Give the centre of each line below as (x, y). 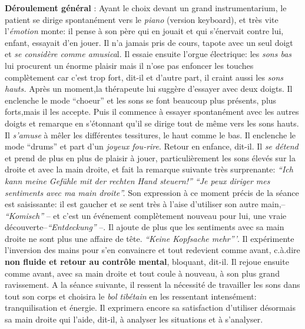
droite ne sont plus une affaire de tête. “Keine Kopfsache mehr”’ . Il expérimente (150, 238)
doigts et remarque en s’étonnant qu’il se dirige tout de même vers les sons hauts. (152, 123)
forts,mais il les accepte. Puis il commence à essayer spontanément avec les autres (152, 112)
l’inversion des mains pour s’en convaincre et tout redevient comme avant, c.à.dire (152, 250)
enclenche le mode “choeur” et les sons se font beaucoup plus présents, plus (141, 100)
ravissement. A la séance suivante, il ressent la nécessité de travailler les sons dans (152, 285)
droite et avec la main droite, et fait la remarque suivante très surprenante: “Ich (149, 169)
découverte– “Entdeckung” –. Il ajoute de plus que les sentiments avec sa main (145, 227)
